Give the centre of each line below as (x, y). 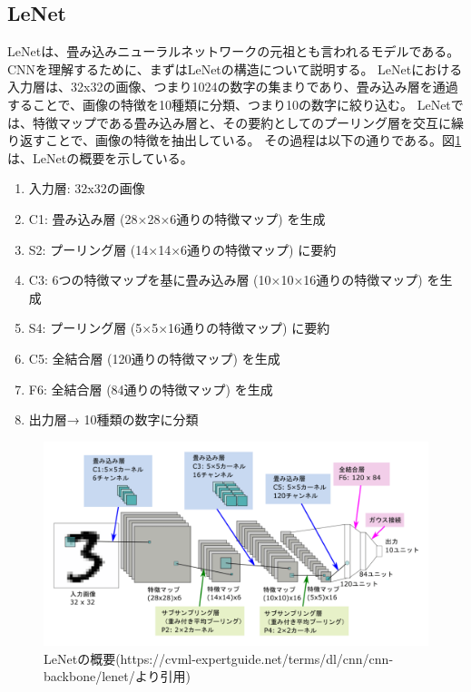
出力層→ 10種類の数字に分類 (113, 419)
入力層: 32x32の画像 (87, 188)
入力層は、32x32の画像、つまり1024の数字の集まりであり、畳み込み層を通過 (233, 87)
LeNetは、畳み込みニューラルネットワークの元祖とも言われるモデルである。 (234, 51)
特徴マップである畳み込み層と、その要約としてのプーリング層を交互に (241, 122)
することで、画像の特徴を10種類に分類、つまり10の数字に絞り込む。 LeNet (229, 104)
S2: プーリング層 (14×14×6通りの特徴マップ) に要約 (182, 249)
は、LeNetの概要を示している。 (100, 157)
